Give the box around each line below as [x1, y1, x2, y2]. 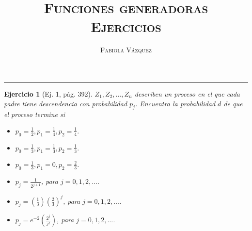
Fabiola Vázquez [100, 45, 152, 55]
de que [223, 98, 243, 108]
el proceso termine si [4, 109, 65, 119]
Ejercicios [91, 16, 161, 36]
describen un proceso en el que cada [134, 88, 240, 99]
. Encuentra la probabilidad [135, 98, 216, 108]
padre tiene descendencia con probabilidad [4, 98, 127, 108]
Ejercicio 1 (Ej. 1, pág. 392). [4, 88, 93, 99]
